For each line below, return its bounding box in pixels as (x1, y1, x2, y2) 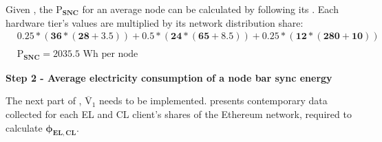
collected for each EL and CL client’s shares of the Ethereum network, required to (6, 106, 352, 121)
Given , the (6, 2, 53, 16)
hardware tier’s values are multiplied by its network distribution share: (6, 15, 304, 29)
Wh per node (83, 49, 138, 60)
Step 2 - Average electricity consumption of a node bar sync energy (6, 70, 332, 84)
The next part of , (6, 93, 82, 108)
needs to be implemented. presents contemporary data (99, 93, 328, 108)
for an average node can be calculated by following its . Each (82, 2, 339, 16)
